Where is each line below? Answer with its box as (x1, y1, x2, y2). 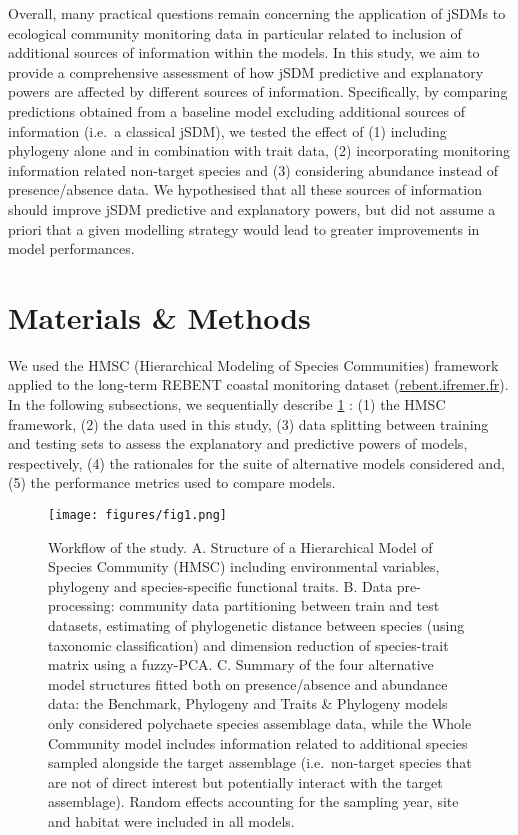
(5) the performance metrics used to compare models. (8, 472, 336, 493)
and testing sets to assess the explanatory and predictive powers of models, (8, 433, 468, 454)
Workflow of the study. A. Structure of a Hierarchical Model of (48, 536, 433, 557)
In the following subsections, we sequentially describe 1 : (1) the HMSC (8, 394, 446, 415)
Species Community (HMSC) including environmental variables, (48, 556, 440, 577)
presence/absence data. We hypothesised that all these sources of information (8, 179, 482, 200)
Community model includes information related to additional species (48, 732, 468, 753)
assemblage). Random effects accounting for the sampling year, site (48, 791, 459, 812)
